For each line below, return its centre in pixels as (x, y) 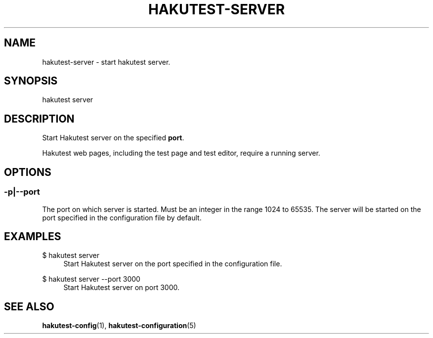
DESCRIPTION (39, 119)
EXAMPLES (33, 236)
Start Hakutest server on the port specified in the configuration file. (173, 264)
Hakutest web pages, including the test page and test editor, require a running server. (181, 153)
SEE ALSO (29, 306)
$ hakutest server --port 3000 (91, 279)
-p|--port (22, 192)
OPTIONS (28, 172)
